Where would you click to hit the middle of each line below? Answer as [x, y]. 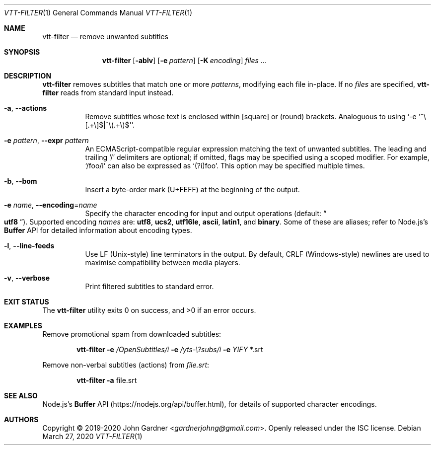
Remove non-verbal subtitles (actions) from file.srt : [126, 365]
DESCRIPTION [28, 76]
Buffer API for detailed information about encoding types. [98, 230]
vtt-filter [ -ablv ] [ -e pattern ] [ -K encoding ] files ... [184, 60]
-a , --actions [26, 108]
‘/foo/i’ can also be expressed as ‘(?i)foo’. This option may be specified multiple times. [225, 166]
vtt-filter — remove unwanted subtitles [105, 37]
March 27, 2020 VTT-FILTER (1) [92, 436]
